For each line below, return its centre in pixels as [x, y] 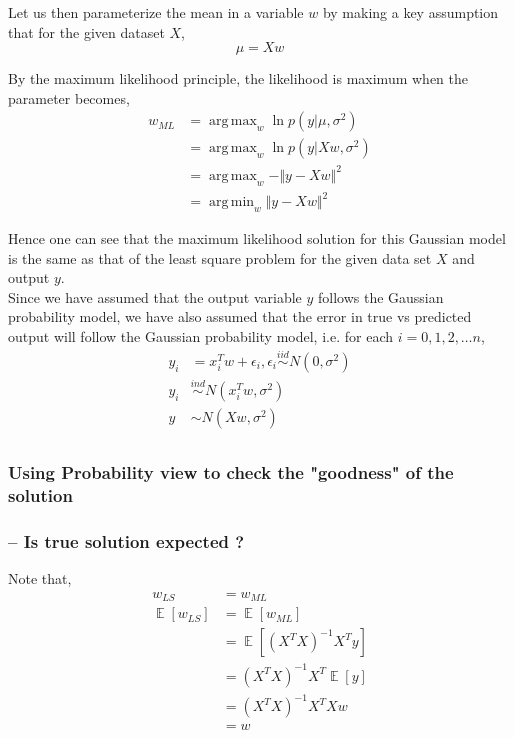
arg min [231, 202]
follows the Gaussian [380, 296]
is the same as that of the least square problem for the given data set [220, 257]
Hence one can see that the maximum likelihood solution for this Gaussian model [257, 238]
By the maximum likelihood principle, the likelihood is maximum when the [238, 78]
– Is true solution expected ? [126, 540]
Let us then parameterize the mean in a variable [156, 12]
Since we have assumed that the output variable [155, 296]
